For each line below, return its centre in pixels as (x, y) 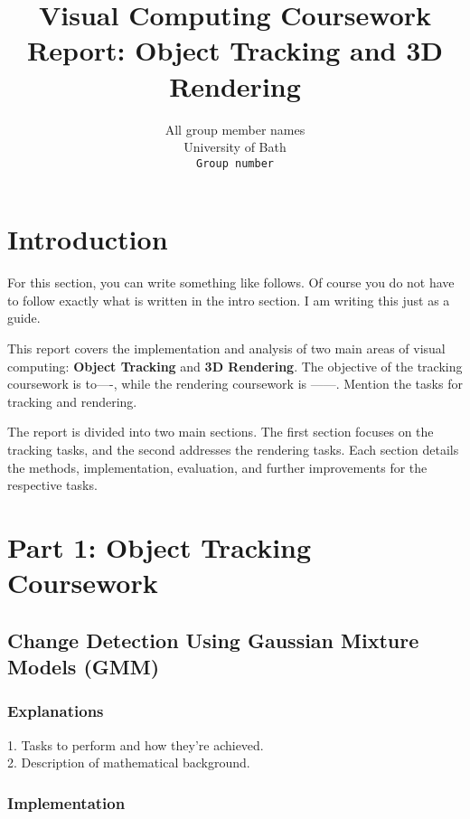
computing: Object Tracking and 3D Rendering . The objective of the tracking (235, 366)
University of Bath (235, 147)
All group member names (235, 129)
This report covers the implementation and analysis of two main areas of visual (226, 348)
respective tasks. (52, 485)
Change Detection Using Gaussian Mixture (213, 640)
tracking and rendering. (72, 401)
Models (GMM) (84, 667)
